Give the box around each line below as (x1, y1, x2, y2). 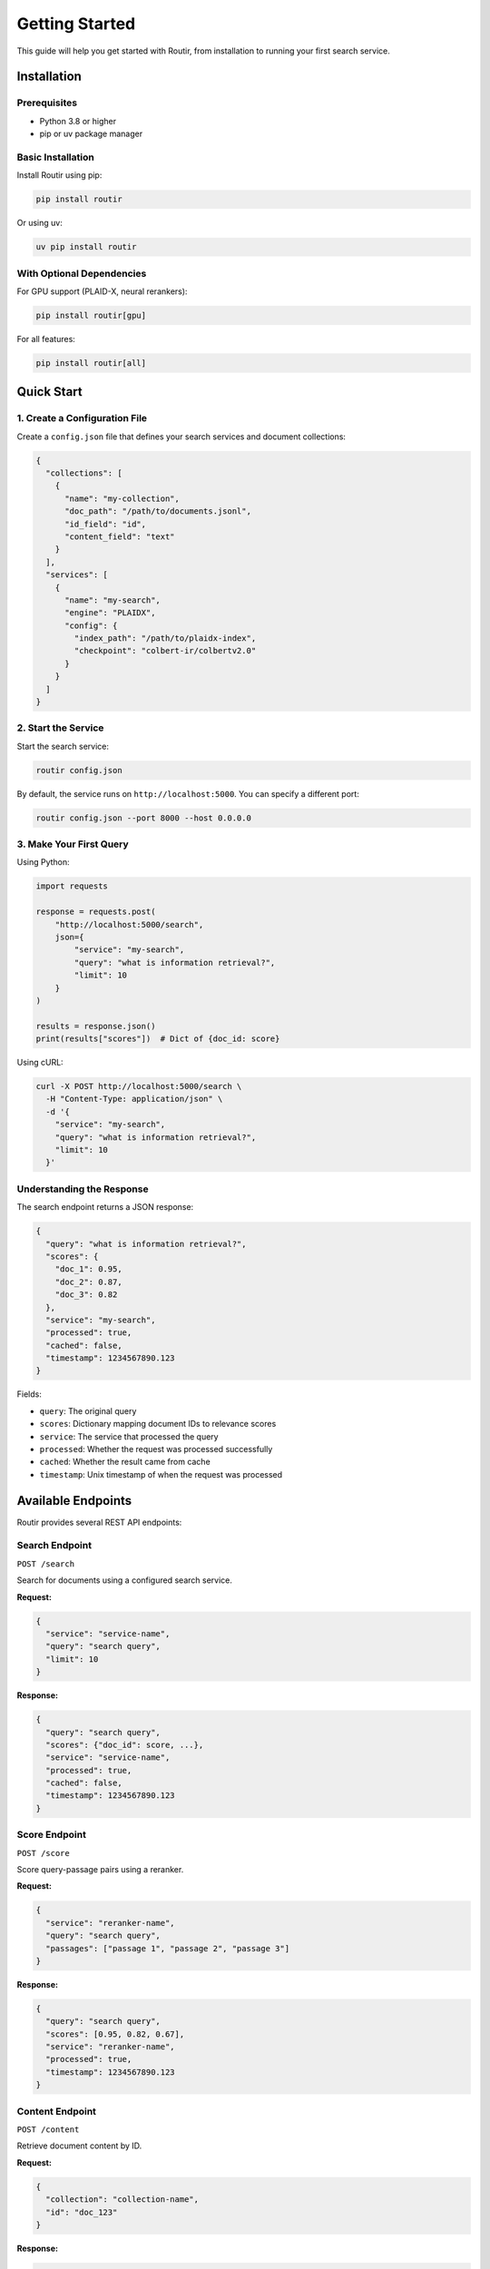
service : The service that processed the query (39, 1430, 219, 1442)
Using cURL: (16, 1057, 64, 1068)
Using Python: (16, 857, 70, 868)
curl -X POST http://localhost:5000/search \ (35, 1081, 242, 1092)
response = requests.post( (35, 907, 156, 917)
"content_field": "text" (64, 531, 176, 542)
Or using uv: (16, 218, 63, 229)
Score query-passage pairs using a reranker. (16, 1863, 184, 1874)
